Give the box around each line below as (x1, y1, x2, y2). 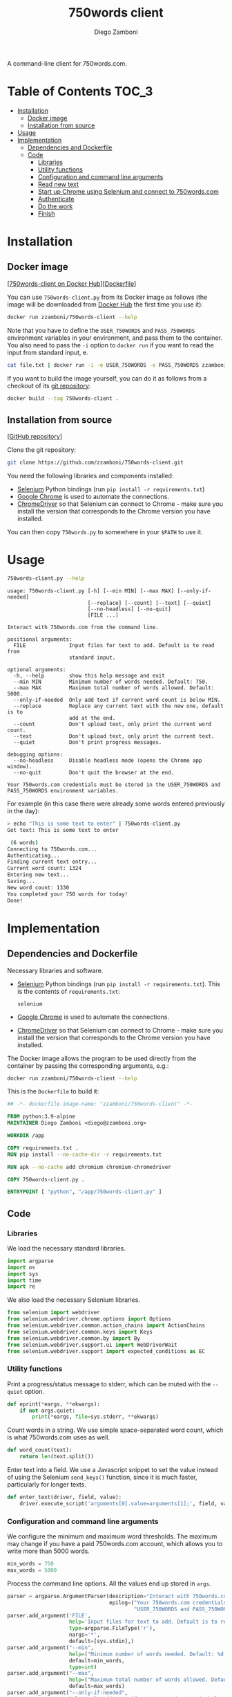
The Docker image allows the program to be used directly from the (7, 1054, 197, 1062)
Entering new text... (7, 871, 70, 878)
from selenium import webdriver (7, 1309, 100, 1316)
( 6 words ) (10, 839, 39, 846)
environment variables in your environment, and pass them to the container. (7, 334, 223, 342)
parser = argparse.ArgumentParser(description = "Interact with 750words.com (7, 1592, 230, 1599)
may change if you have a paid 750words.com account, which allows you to (7, 1540, 223, 1548)
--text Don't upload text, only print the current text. (13, 733, 215, 740)
